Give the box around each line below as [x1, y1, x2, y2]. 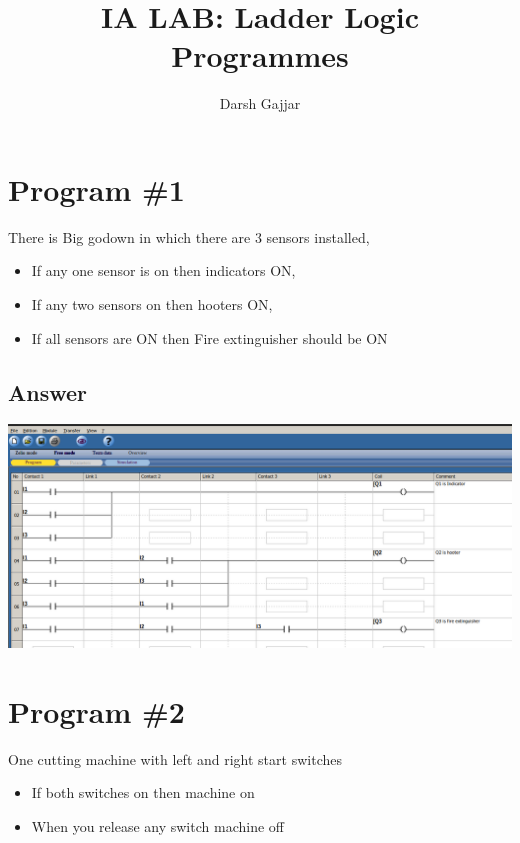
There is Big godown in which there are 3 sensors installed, [8, 226, 370, 247]
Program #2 [8, 690, 185, 731]
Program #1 [8, 168, 185, 209]
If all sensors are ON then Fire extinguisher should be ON [31, 327, 388, 348]
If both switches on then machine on [31, 782, 255, 803]
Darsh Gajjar [219, 93, 301, 114]
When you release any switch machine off [31, 815, 284, 836]
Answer [8, 376, 88, 407]
